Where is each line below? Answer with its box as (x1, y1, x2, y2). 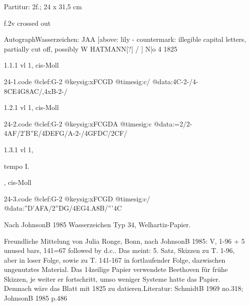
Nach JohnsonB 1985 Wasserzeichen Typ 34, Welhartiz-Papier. (4, 219, 191, 229)
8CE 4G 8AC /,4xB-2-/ (4, 86, 68, 96)
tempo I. (4, 161, 30, 171)
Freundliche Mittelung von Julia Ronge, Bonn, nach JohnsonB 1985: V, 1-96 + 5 (4, 235, 245, 246)
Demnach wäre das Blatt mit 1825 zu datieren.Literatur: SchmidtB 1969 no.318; (4, 283, 243, 293)
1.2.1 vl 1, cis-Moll (4, 102, 59, 112)
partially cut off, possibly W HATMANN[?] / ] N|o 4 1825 (4, 43, 178, 54)
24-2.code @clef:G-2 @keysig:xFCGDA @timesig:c (4, 118, 152, 128)
